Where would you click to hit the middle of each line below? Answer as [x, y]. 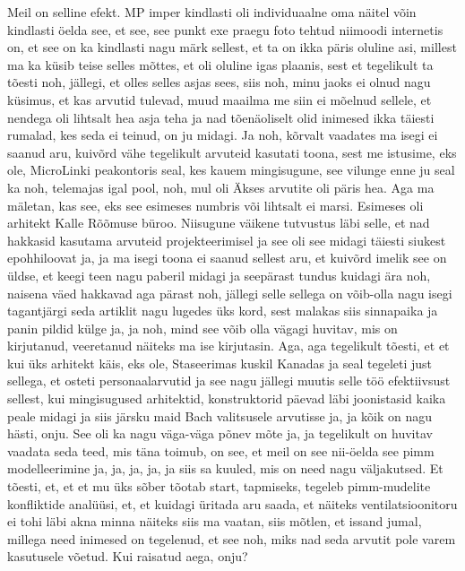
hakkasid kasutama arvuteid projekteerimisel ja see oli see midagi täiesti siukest [227, 240]
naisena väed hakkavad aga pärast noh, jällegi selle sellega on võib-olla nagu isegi [230, 293]
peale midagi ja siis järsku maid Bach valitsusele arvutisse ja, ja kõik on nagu [220, 415]
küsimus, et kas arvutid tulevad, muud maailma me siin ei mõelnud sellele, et [220, 99]
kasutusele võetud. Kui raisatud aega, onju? [128, 556]
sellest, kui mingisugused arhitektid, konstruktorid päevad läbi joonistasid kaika [227, 398]
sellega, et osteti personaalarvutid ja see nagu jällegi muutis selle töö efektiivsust [229, 381]
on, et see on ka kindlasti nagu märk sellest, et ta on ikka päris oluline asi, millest [232, 47]
